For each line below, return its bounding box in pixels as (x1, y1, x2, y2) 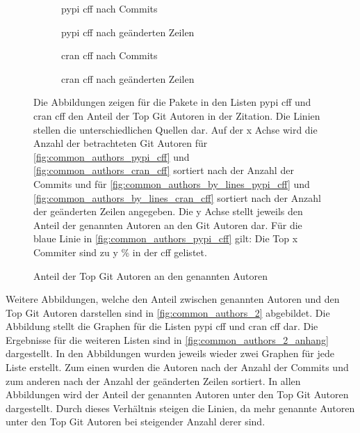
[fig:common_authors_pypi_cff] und (33, 149, 190, 164)
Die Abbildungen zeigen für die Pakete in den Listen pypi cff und (33, 95, 311, 109)
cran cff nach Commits (61, 48, 158, 63)
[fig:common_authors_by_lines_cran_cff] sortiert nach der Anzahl (33, 190, 321, 205)
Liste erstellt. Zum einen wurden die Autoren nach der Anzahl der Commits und (6, 360, 349, 375)
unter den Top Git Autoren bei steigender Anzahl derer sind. (6, 414, 265, 429)
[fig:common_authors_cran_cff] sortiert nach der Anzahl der (33, 163, 294, 178)
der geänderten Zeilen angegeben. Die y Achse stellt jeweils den (33, 204, 303, 219)
